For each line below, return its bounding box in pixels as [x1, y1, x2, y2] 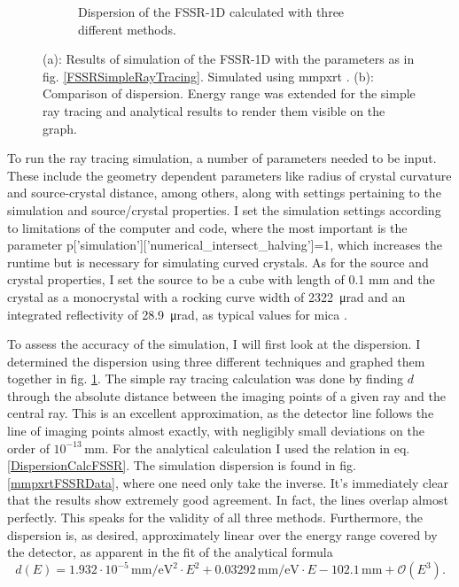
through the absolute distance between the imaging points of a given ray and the [7, 386, 446, 405]
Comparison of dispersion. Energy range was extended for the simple [43, 84, 416, 103]
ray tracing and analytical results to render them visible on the [43, 101, 385, 120]
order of [7, 438, 50, 457]
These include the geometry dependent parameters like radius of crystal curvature [7, 166, 452, 184]
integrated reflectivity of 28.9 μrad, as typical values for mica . [7, 305, 347, 323]
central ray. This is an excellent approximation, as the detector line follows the [7, 404, 434, 422]
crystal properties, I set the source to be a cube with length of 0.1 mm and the [7, 270, 435, 289]
